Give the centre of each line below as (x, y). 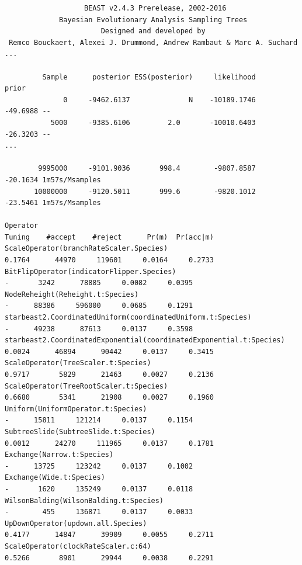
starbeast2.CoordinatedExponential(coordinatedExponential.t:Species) (145, 340)
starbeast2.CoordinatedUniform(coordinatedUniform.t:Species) (128, 318)
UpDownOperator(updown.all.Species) (76, 523)
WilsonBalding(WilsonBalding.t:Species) (84, 500)
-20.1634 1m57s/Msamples (53, 180)
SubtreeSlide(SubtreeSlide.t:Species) (80, 431)
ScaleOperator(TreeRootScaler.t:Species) (86, 386)
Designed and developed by (153, 31)
